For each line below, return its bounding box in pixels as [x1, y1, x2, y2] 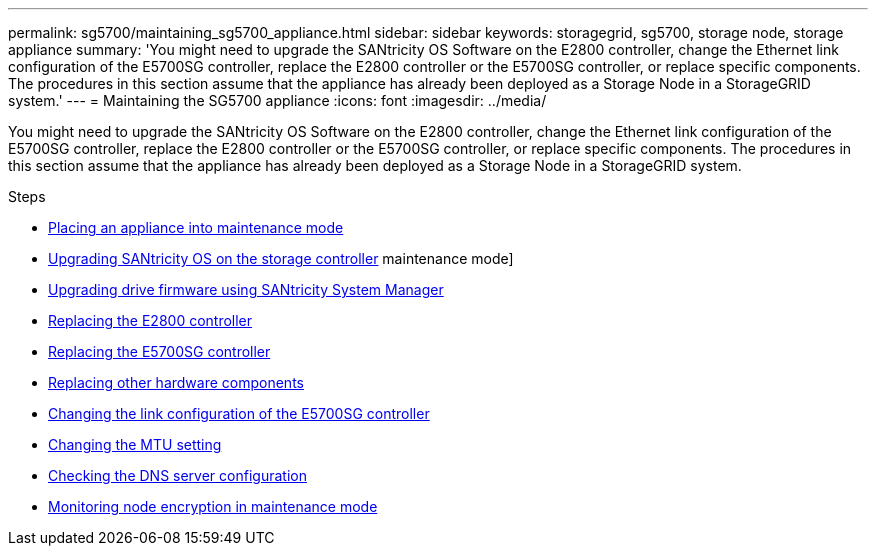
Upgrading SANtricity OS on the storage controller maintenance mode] [48, 250, 514, 267]
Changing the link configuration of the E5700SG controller [48, 405, 430, 422]
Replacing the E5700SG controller [48, 343, 271, 360]
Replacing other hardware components [48, 374, 304, 391]
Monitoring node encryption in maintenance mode [48, 498, 378, 515]
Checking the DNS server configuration [48, 467, 307, 484]
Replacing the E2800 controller [48, 312, 253, 329]
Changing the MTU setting [48, 436, 222, 453]
